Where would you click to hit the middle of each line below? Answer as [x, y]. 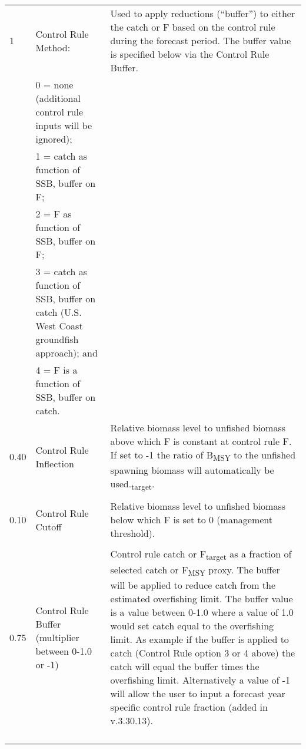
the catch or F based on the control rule [193, 27]
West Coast [59, 326]
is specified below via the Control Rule [190, 54]
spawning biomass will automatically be [192, 470]
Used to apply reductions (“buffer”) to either [203, 13]
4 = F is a [56, 370]
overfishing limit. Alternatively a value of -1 [200, 679]
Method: [53, 47]
